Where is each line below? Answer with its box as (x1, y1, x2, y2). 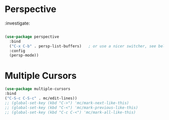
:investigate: (5, 20, 30, 26)
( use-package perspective (5, 34, 59, 39)
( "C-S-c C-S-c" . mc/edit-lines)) (5, 96, 78, 101)
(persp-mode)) (9, 53, 39, 58)
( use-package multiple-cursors (5, 86, 71, 91)
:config (9, 48, 26, 53)
